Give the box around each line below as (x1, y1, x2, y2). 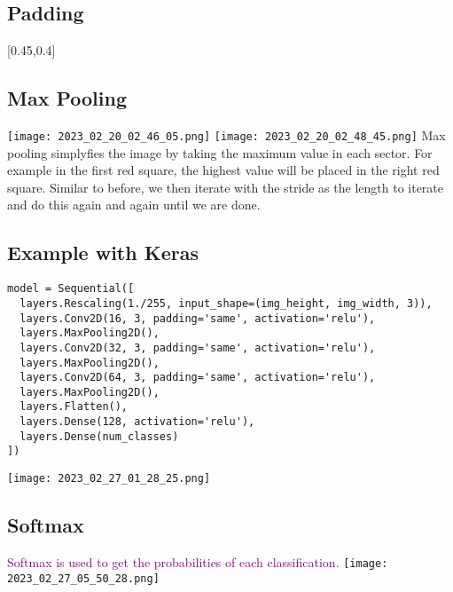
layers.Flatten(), (20, 400, 129, 414)
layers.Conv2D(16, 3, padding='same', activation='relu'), (20, 312, 376, 325)
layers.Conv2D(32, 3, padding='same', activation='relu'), (20, 341, 376, 354)
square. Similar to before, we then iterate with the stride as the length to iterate (7, 178, 444, 196)
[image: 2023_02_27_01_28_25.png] (7, 472, 211, 485)
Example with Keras (7, 239, 199, 266)
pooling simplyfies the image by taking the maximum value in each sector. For (7, 143, 433, 162)
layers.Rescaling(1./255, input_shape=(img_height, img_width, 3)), (20, 296, 433, 310)
